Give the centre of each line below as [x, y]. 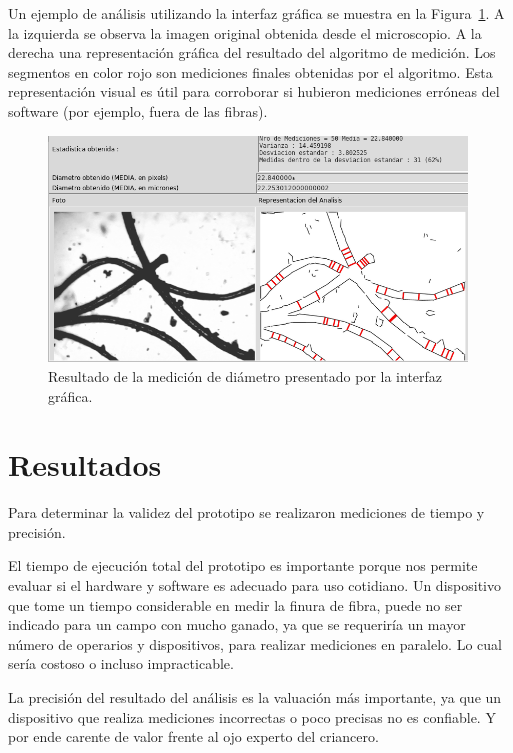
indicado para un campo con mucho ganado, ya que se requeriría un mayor [237, 624]
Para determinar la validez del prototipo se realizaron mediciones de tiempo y [246, 512]
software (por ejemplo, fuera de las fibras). [138, 110]
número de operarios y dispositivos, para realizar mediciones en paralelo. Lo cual [255, 643]
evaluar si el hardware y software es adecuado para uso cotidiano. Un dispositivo [254, 585]
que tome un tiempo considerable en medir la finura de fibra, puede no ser [235, 604]
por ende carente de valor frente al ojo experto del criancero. [193, 736]
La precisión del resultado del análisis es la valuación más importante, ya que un [255, 696]
